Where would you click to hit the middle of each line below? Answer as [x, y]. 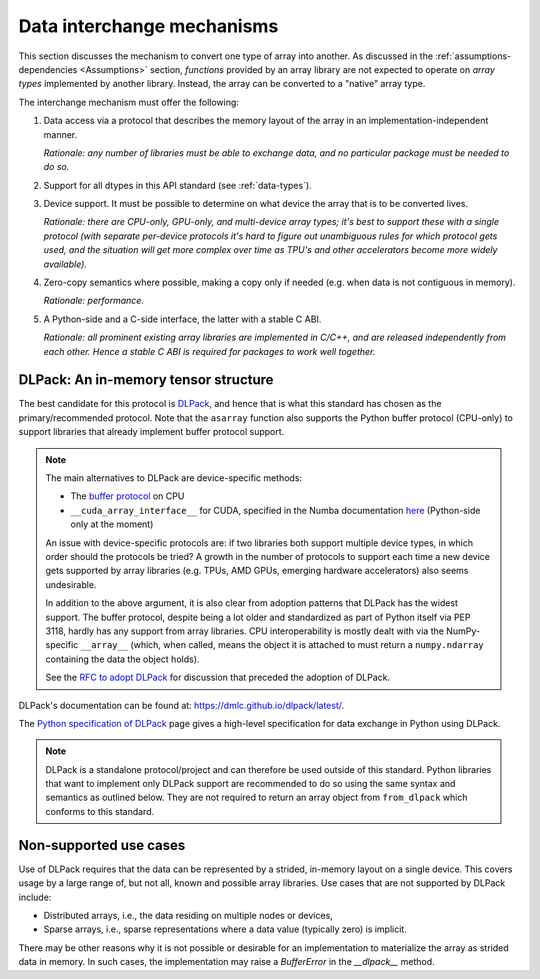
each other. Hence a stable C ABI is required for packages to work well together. [209, 351]
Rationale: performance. [94, 301]
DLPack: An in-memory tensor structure [146, 380]
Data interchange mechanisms [148, 26]
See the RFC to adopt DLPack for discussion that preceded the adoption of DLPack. [217, 677]
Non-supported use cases [102, 845]
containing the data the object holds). [122, 659]
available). [65, 264]
